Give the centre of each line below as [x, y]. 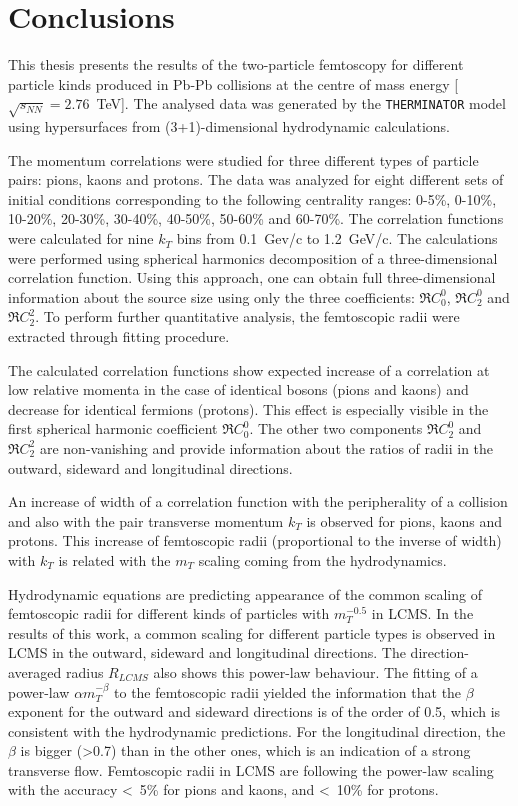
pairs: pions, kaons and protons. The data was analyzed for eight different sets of [256, 179]
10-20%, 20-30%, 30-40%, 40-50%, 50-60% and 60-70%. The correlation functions [256, 218]
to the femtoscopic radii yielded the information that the [288, 691]
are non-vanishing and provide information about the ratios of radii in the [266, 447]
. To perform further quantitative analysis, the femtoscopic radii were [247, 316]
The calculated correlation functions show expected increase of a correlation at [249, 369]
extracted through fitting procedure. [119, 336]
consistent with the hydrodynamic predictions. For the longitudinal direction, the [257, 730]
